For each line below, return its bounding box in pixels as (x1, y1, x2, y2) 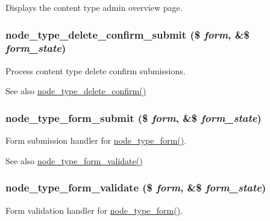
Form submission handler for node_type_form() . (5, 134, 187, 147)
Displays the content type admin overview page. (5, 1, 183, 13)
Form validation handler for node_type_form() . (5, 203, 183, 216)
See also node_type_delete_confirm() (5, 85, 146, 97)
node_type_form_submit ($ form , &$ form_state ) (5, 110, 262, 125)
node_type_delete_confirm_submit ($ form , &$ (5, 27, 250, 42)
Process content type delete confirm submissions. (5, 64, 186, 77)
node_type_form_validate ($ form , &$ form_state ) (5, 180, 266, 195)
